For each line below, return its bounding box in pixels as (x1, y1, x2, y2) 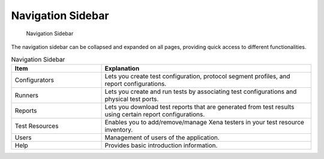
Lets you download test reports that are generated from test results (104, 102, 295, 111)
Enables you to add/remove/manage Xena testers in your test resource (104, 118, 304, 126)
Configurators (14, 75, 54, 84)
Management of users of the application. (104, 133, 220, 142)
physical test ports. (104, 94, 159, 103)
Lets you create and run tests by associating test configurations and (104, 87, 297, 96)
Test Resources (14, 121, 59, 130)
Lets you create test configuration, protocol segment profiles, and (104, 72, 290, 80)
